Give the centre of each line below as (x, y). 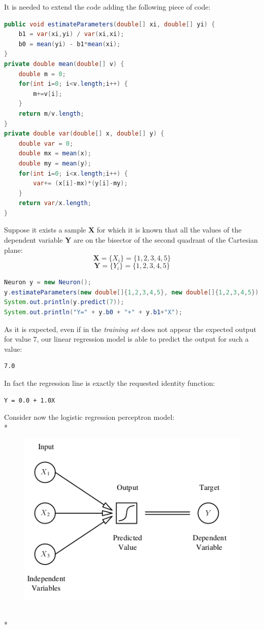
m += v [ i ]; (48, 94)
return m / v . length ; (51, 113)
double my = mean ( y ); (55, 163)
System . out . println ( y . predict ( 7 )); (64, 302)
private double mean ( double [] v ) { (64, 64)
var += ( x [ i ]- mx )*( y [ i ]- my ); (80, 184)
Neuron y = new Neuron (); (48, 283)
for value (18, 339)
